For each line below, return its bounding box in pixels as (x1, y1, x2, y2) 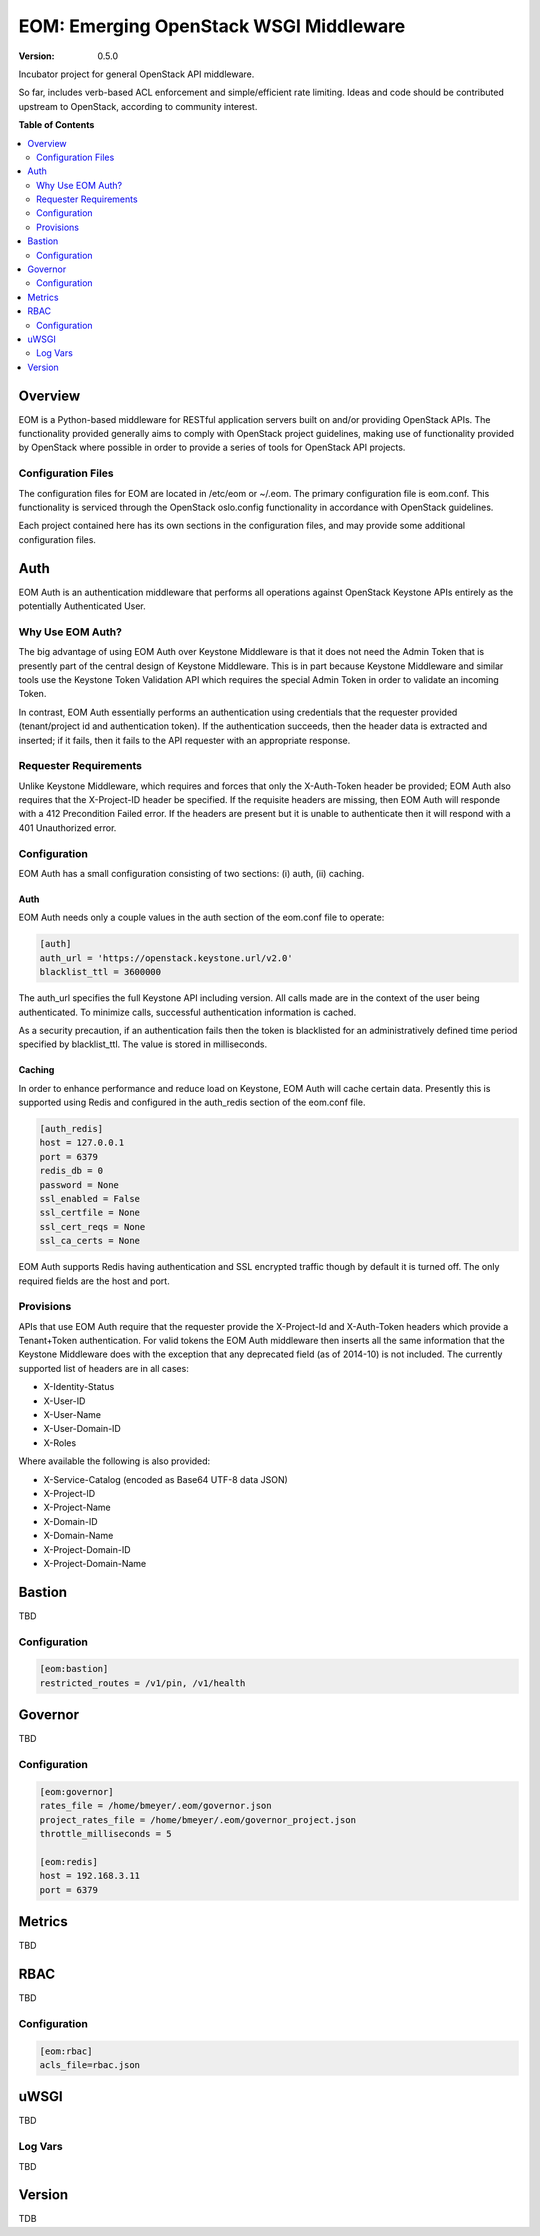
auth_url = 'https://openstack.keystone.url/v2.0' (39, 952, 294, 964)
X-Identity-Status (43, 1381, 115, 1393)
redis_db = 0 (39, 1165, 104, 1177)
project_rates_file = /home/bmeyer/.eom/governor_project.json (39, 1814, 357, 1825)
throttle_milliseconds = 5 (39, 1828, 172, 1840)
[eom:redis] (39, 1856, 99, 1867)
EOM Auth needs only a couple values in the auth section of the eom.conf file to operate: (18, 911, 385, 924)
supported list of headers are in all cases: (18, 1362, 189, 1374)
